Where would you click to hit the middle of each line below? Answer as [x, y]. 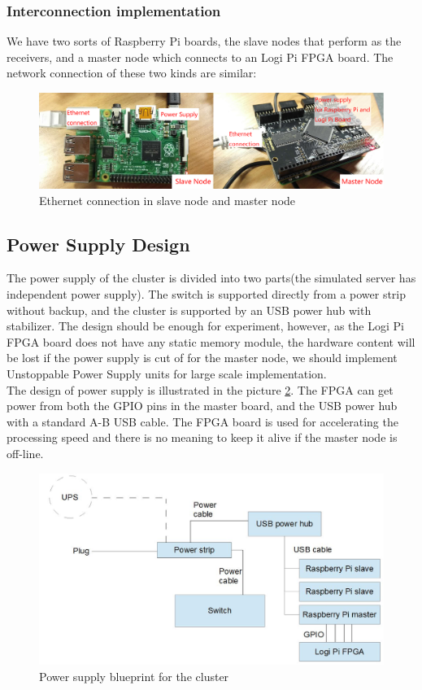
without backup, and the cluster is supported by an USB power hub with [189, 310]
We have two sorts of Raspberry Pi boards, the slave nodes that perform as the [204, 41]
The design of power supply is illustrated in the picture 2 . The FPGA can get [200, 389]
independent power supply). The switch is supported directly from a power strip [207, 293]
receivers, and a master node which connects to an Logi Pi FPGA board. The [200, 57]
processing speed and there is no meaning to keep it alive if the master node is [202, 437]
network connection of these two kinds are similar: [132, 73]
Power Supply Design [98, 244]
